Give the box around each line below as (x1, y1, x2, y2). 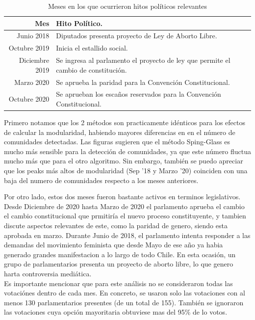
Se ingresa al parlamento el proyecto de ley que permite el (56, 55, 230, 65)
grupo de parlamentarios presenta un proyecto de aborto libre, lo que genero (4, 259, 233, 269)
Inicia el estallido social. (56, 43, 128, 53)
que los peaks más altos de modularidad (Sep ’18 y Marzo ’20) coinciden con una (4, 165, 248, 176)
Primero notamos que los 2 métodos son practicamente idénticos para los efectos (4, 117, 245, 128)
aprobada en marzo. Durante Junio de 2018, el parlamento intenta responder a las (4, 230, 251, 240)
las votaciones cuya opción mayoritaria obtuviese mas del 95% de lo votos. (4, 307, 228, 317)
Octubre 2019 (8, 43, 50, 53)
